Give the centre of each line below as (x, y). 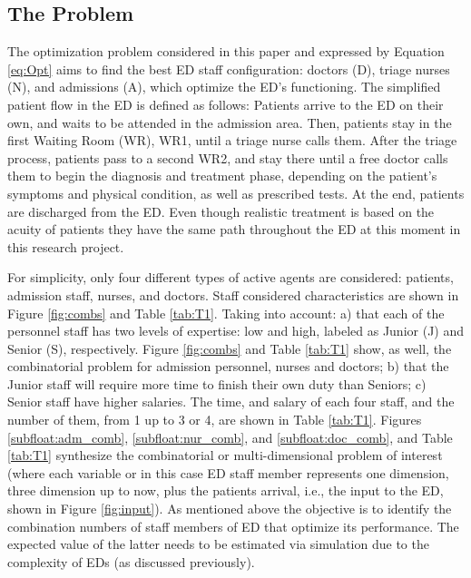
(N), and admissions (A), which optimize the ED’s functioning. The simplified (224, 87)
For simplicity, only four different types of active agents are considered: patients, (231, 277)
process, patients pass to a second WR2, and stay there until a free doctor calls (228, 157)
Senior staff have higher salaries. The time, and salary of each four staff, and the (231, 402)
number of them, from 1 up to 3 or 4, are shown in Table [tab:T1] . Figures (215, 420)
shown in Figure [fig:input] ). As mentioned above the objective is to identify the (230, 509)
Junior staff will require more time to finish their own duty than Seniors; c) (217, 383)
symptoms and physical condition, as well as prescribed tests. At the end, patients (236, 193)
